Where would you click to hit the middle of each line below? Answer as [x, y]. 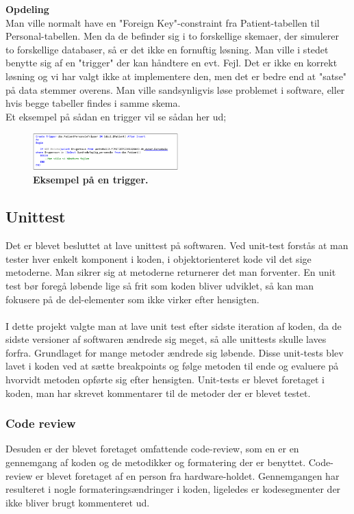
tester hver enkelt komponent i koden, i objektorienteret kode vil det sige [159, 258]
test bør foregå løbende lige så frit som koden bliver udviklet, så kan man [160, 285]
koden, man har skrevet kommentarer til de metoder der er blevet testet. [158, 393]
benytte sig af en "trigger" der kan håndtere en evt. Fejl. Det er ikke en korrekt [172, 63]
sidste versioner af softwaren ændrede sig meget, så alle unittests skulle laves [166, 339]
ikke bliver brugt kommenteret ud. [78, 502]
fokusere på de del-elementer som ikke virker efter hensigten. [132, 299]
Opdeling [27, 9]
